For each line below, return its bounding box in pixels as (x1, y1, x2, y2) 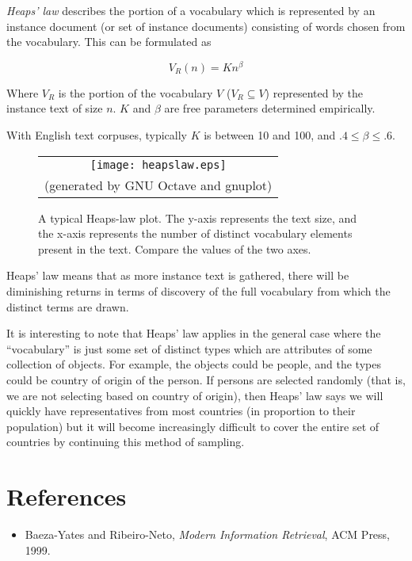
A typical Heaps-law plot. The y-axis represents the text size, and (38, 209, 357, 226)
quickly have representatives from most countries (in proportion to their (6, 403, 356, 419)
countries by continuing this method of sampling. (6, 433, 245, 450)
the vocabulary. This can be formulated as (6, 33, 212, 50)
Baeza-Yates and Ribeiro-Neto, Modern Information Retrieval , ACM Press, (25, 526, 391, 543)
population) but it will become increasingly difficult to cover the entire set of (6, 418, 380, 434)
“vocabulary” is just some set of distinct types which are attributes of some (6, 340, 372, 357)
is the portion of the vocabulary (58, 84, 213, 101)
